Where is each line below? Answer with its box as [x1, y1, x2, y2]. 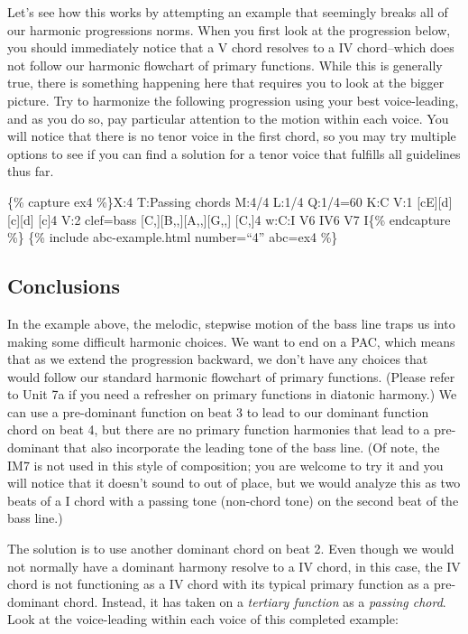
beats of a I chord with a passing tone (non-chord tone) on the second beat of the [7, 490, 459, 509]
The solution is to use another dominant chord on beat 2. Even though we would [7, 539, 454, 558]
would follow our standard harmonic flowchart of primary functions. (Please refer [7, 367, 455, 386]
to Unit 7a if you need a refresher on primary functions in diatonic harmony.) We [7, 385, 457, 404]
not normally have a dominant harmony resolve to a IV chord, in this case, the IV [7, 556, 461, 575]
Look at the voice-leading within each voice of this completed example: [7, 610, 399, 629]
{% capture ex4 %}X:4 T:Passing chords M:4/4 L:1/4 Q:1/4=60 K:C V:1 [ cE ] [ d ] [7, 191, 453, 210]
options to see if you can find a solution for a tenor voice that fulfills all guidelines [7, 144, 461, 163]
